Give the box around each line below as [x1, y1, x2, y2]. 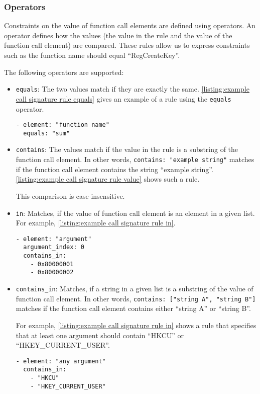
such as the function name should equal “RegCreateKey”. [4, 50, 180, 60]
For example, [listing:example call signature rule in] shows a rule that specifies [16, 320, 256, 330]
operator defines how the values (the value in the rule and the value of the [4, 30, 232, 40]
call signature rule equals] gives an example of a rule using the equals [16, 93, 231, 104]
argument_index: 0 [23, 244, 84, 251]
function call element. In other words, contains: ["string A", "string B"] [16, 293, 256, 303]
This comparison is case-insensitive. [16, 190, 125, 201]
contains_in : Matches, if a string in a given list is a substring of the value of [16, 283, 253, 294]
